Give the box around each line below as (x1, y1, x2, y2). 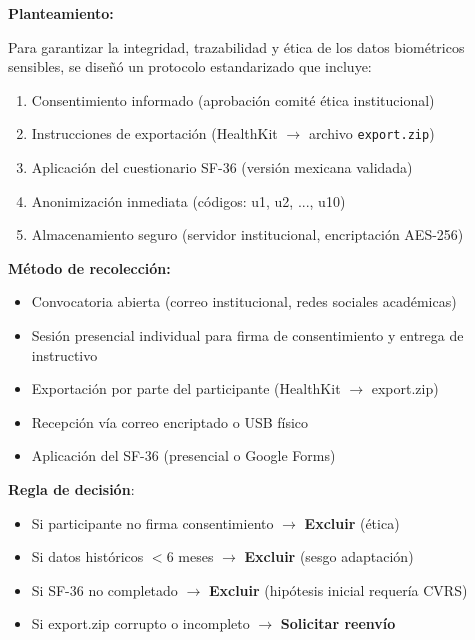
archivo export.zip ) (308, 123, 435, 144)
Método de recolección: (8, 257, 171, 278)
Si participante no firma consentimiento (31, 512, 274, 533)
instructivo (31, 344, 98, 365)
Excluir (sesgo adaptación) (244, 546, 414, 567)
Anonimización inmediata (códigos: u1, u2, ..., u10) (31, 190, 346, 211)
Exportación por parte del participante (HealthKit (31, 378, 341, 399)
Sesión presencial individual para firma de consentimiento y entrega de (31, 325, 464, 345)
